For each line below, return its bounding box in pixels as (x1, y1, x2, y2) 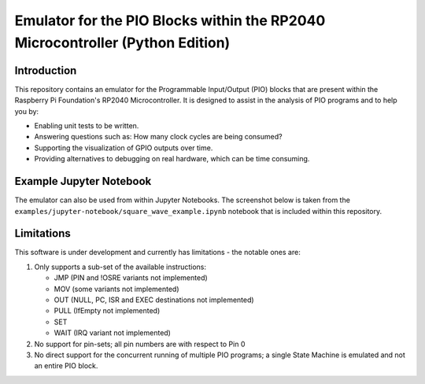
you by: (14, 106, 39, 116)
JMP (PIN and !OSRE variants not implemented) (54, 273, 208, 282)
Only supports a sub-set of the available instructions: (34, 262, 206, 271)
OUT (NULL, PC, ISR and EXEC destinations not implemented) (54, 295, 255, 305)
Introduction (14, 64, 77, 77)
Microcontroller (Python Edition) (14, 34, 231, 51)
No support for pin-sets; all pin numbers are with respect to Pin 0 (34, 339, 246, 349)
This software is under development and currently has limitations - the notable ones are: (14, 248, 301, 257)
